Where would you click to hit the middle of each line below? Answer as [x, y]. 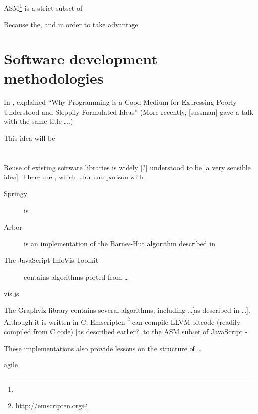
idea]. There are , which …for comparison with [74, 177]
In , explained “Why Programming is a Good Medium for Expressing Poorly [120, 102]
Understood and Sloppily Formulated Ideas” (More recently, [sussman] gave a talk [129, 111]
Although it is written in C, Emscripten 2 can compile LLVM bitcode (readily [122, 321]
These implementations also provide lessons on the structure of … [103, 348]
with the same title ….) [39, 121]
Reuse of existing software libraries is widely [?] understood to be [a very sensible [127, 167]
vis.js [12, 293]
